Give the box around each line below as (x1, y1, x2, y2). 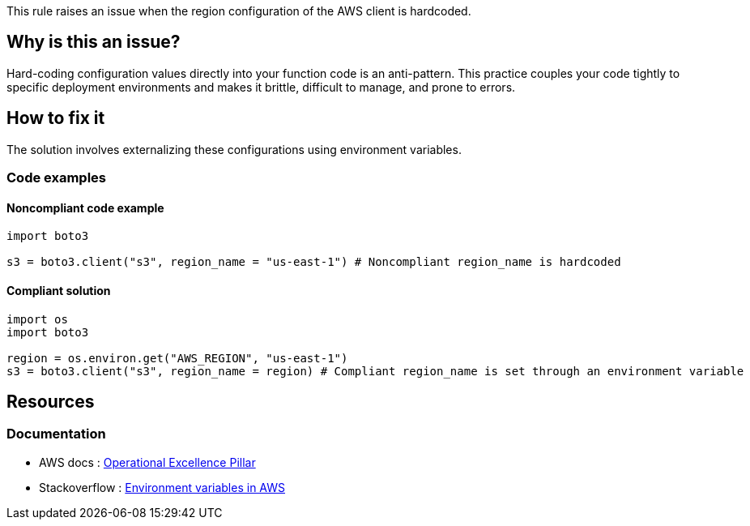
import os (6, 312, 68, 326)
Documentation (6, 426, 106, 443)
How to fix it (6, 108, 105, 129)
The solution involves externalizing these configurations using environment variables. (6, 142, 462, 156)
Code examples (6, 169, 107, 186)
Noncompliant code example (6, 200, 164, 215)
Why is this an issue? (6, 32, 181, 53)
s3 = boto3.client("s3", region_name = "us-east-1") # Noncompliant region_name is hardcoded (6, 255, 621, 269)
